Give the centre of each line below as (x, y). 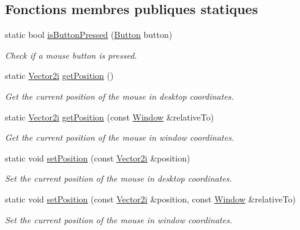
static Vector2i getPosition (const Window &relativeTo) (110, 117)
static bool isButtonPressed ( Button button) (89, 35)
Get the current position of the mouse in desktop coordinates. (119, 96)
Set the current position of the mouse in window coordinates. (119, 219)
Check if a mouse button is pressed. (71, 55)
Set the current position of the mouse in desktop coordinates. (118, 178)
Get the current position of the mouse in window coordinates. (120, 137)
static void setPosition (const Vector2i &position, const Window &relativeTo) (150, 198)
